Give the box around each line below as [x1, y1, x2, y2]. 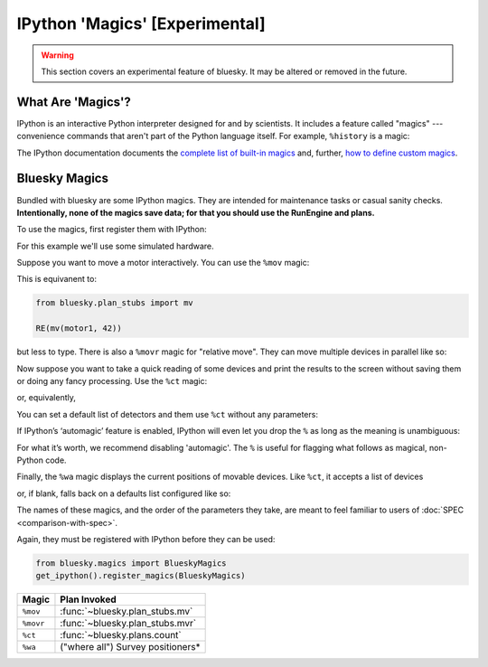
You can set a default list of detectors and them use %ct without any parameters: [16, 409, 318, 419]
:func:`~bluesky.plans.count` [60, 629, 183, 642]
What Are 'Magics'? [16, 94, 131, 109]
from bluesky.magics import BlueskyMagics [35, 558, 227, 568]
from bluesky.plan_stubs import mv [35, 298, 193, 308]
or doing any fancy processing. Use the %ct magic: [16, 376, 208, 387]
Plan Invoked [60, 593, 117, 606]
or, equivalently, [16, 392, 76, 403]
